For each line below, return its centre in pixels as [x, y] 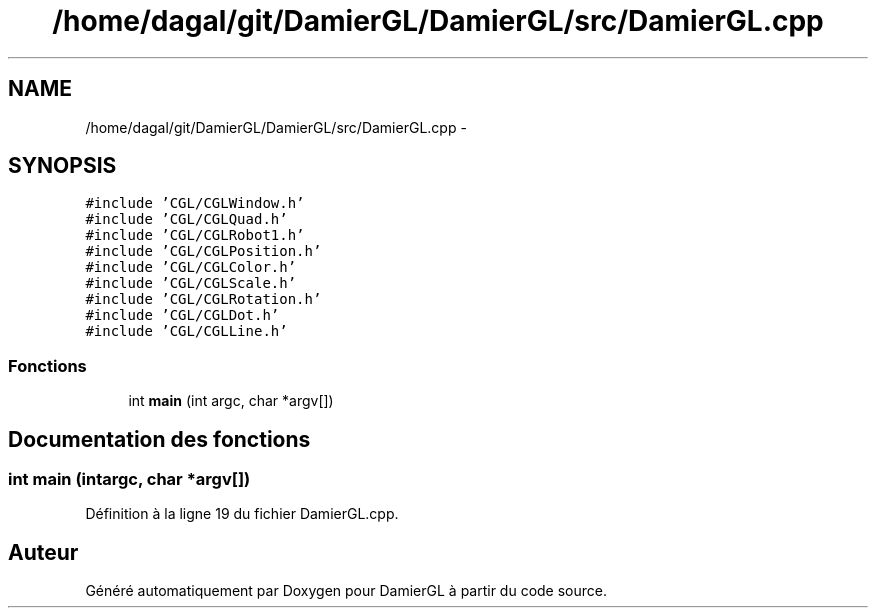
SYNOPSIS [62, 166]
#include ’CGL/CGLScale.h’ [191, 283]
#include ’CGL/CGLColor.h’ [191, 267]
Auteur [43, 552]
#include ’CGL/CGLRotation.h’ [203, 299]
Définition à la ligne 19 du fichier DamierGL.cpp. [242, 514]
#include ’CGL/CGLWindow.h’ [195, 203]
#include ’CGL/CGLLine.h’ [186, 331]
